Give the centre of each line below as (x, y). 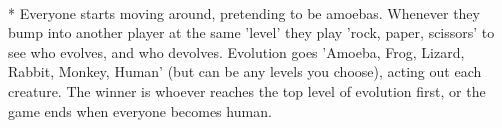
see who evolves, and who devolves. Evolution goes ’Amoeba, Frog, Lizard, (236, 51)
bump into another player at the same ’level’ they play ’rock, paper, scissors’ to (251, 32)
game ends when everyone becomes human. (140, 110)
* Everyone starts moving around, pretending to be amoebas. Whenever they (244, 12)
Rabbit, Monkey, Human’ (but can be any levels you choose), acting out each (245, 71)
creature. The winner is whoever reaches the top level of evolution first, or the (247, 90)
